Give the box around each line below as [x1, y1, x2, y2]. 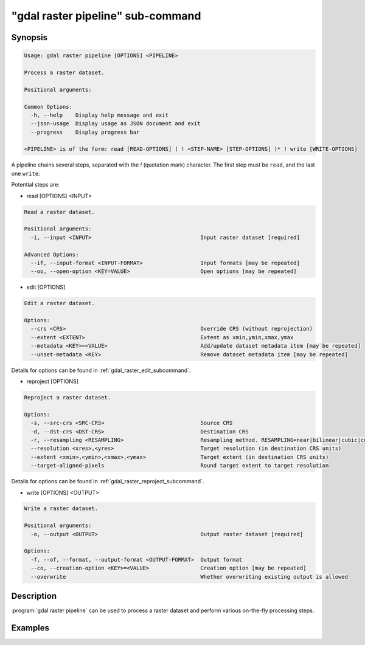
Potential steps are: [11, 181, 60, 188]
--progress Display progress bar [30, 128, 140, 136]
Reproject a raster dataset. [24, 394, 111, 401]
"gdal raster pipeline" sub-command [11, 9, 201, 22]
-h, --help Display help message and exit [30, 111, 169, 119]
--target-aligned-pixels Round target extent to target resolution [30, 462, 329, 469]
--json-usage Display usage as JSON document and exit [30, 120, 201, 127]
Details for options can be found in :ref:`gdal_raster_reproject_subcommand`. [11, 478, 204, 485]
